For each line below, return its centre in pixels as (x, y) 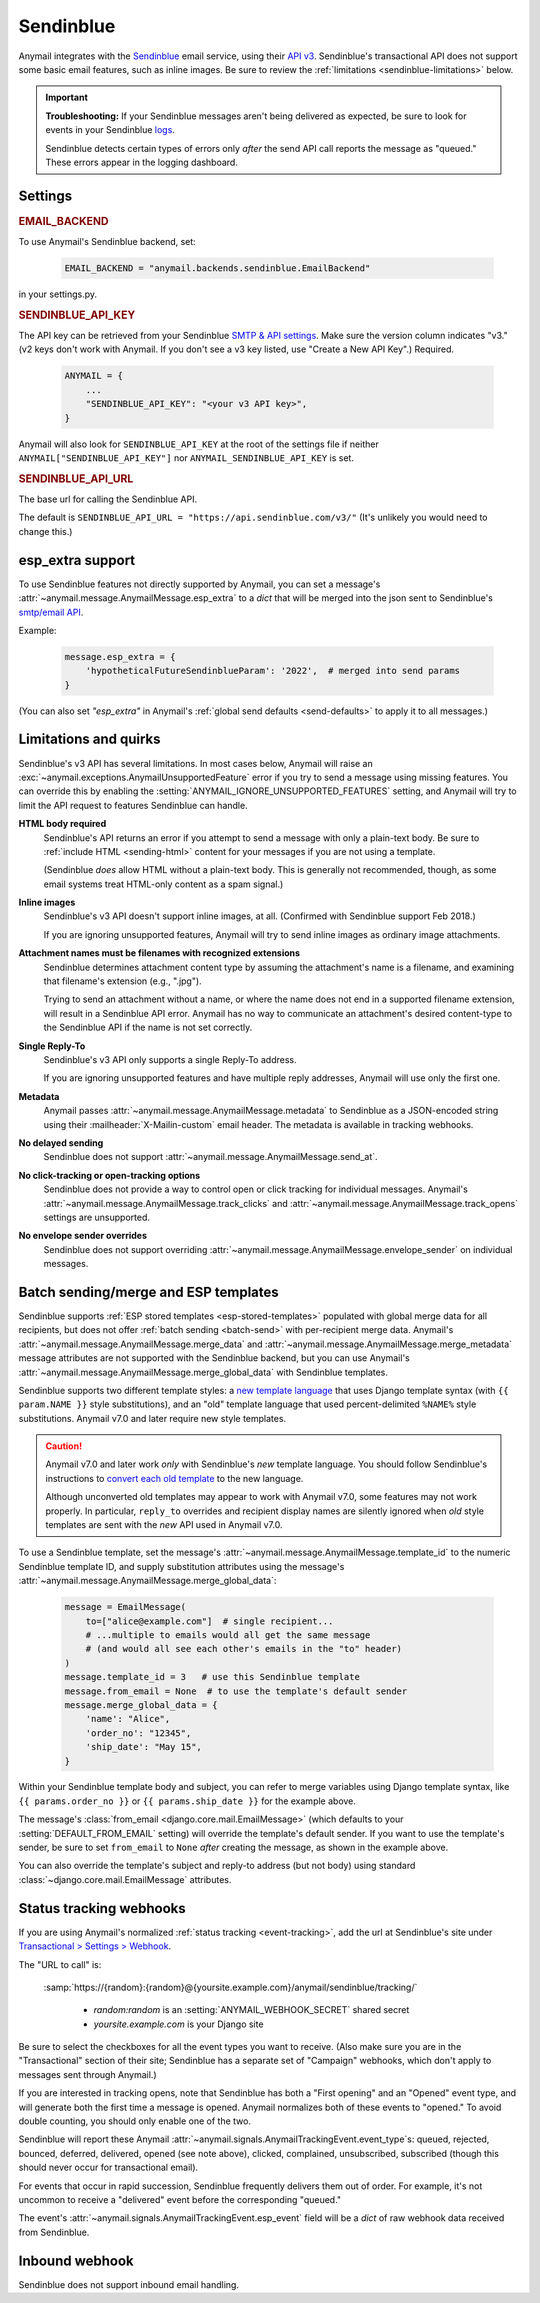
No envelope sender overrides (82, 1236)
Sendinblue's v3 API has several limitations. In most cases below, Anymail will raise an (196, 763)
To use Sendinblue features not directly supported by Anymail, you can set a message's (199, 584)
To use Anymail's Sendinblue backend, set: (107, 242)
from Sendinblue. (54, 2232)
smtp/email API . (51, 612)
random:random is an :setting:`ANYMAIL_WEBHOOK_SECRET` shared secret (251, 2010)
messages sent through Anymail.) (87, 2074)
